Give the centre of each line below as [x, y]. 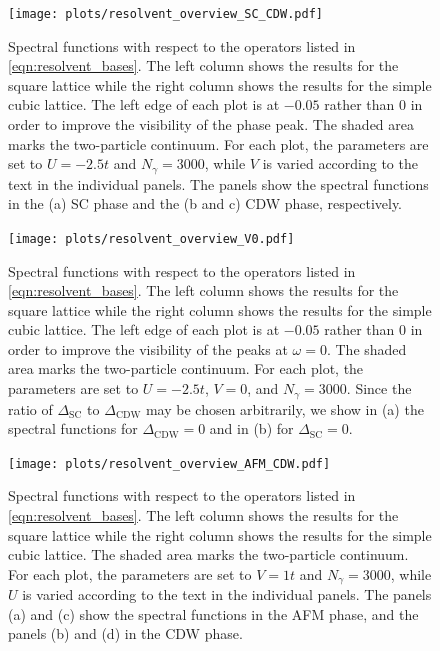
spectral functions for [73, 428]
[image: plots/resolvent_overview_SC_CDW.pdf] [165, 14]
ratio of [30, 408]
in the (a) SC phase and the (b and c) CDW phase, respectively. [205, 203]
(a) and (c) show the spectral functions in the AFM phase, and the [213, 613]
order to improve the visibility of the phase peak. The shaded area [211, 124]
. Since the [379, 388]
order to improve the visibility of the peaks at [148, 348]
